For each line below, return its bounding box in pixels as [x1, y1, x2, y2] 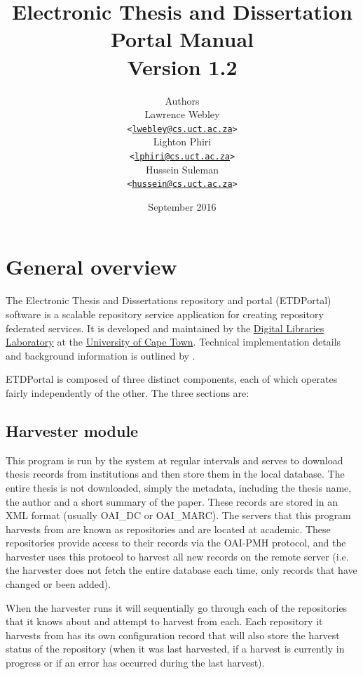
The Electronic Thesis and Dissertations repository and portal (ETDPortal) [6, 293, 331, 308]
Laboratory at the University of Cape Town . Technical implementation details [6, 334, 341, 349]
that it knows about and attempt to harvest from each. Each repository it [6, 614, 323, 629]
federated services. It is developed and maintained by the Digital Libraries [6, 320, 324, 335]
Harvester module [6, 419, 139, 441]
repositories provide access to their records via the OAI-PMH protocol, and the [6, 535, 346, 550]
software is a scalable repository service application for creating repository [6, 306, 324, 321]
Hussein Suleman [146, 162, 219, 176]
